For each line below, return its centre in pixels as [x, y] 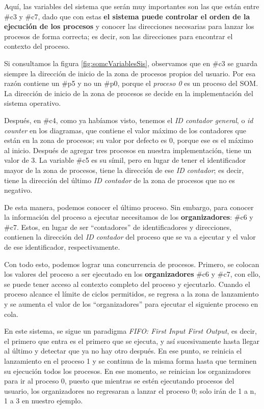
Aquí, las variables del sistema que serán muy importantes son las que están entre [132, 6]
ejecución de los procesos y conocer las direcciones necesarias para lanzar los [129, 26]
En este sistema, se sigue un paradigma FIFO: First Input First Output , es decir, [130, 331]
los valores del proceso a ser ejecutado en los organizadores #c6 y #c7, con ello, [132, 274]
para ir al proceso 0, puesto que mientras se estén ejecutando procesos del [119, 381]
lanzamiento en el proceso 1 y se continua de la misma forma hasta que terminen [130, 361]
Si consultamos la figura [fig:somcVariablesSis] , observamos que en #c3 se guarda [131, 63]
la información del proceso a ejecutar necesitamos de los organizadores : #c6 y [129, 217]
